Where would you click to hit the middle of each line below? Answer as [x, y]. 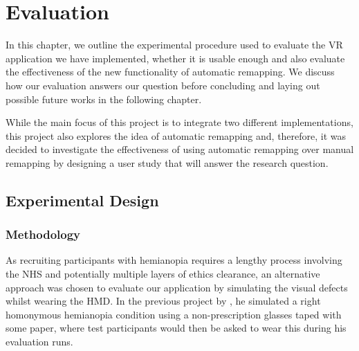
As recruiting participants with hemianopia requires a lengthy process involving [174, 260]
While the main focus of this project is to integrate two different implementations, [179, 122]
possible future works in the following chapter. [104, 99]
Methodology [43, 234]
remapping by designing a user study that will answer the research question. [167, 162]
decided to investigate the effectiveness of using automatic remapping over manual [180, 149]
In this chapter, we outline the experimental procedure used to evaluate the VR [174, 45]
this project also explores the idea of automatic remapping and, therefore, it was [176, 135]
